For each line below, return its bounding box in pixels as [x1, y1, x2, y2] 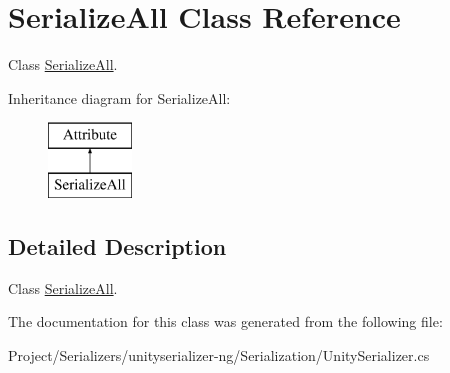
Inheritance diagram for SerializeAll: [8, 87, 231, 108]
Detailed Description [8, 230, 227, 261]
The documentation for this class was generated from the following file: [8, 311, 443, 332]
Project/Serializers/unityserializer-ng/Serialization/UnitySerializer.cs [8, 344, 430, 365]
